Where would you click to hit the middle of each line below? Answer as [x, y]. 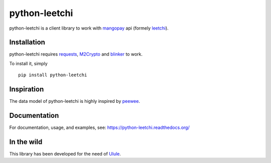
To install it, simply [28, 63]
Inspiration [27, 90]
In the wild [26, 142]
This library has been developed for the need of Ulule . [65, 153]
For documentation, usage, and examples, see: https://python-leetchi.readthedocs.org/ [100, 127]
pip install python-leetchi [53, 75]
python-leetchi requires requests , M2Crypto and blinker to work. [76, 54]
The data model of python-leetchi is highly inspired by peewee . [75, 101]
